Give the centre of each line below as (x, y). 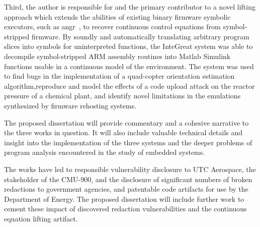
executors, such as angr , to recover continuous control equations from (112, 26)
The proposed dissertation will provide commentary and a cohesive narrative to (126, 122)
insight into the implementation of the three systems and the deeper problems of (128, 142)
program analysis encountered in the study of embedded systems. (105, 152)
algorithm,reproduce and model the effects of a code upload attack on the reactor (129, 86)
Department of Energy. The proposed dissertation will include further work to (124, 198)
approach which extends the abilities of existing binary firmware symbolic (117, 16)
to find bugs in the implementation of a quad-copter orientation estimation (119, 76)
